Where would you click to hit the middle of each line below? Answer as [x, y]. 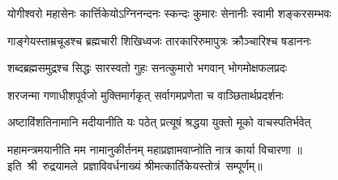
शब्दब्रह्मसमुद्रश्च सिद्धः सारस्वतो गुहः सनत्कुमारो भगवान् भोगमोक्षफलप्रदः [148, 68]
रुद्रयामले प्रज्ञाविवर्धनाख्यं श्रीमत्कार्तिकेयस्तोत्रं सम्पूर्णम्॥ [152, 165]
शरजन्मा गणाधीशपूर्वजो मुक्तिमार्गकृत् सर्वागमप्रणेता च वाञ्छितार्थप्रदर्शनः [145, 94]
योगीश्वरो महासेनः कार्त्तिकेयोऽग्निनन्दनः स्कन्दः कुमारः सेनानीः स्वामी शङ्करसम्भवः [169, 13]
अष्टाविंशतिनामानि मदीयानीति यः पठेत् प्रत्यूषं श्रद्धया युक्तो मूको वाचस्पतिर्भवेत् [159, 122]
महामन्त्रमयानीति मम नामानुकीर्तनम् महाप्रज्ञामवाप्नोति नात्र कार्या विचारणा [149, 149]
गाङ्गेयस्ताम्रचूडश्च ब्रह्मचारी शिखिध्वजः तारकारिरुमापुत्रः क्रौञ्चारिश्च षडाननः [159, 40]
